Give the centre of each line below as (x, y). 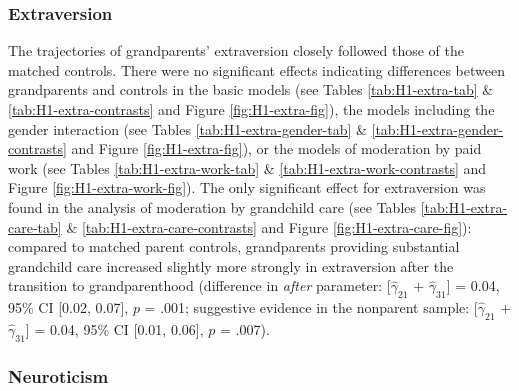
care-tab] (35, 226)
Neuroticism (58, 375)
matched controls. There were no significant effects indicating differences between (256, 69)
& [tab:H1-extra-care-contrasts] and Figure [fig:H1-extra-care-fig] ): (269, 226)
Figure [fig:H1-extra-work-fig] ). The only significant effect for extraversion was (247, 187)
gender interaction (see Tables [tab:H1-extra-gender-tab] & (187, 128)
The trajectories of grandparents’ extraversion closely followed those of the (236, 50)
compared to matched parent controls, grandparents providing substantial (234, 246)
